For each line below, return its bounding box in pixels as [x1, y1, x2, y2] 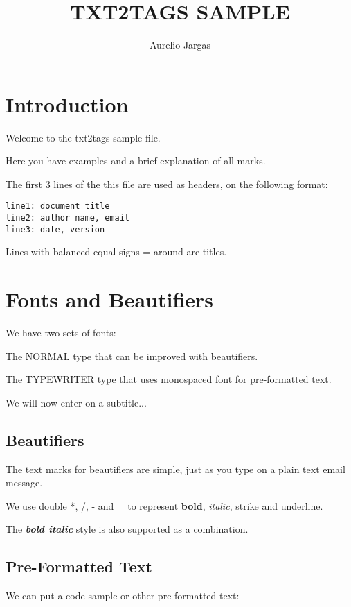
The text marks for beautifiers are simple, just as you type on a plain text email [6, 461, 345, 476]
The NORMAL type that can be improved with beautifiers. [6, 348, 258, 363]
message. [6, 475, 43, 490]
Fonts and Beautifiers [6, 285, 214, 314]
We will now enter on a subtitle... [6, 395, 147, 409]
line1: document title [6, 201, 110, 212]
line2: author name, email [6, 213, 129, 223]
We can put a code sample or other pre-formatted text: [6, 588, 240, 603]
